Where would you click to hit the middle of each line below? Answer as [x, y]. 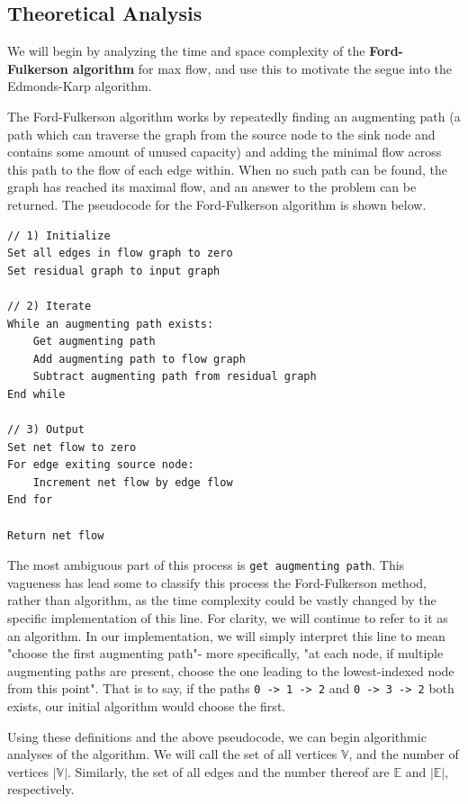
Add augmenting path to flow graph [139, 359]
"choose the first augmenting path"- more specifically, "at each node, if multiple [225, 653]
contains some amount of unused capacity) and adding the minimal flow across [225, 152]
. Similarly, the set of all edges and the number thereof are [229, 771]
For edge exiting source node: [101, 465]
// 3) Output [46, 430]
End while [36, 394]
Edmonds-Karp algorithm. [80, 86]
